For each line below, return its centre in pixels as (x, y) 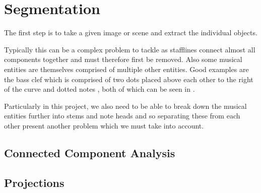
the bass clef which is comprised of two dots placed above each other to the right (129, 79)
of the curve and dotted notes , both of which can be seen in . (100, 89)
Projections (34, 182)
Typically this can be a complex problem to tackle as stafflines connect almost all (130, 49)
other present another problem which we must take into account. (104, 125)
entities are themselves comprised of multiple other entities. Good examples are (126, 69)
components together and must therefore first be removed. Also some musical (123, 59)
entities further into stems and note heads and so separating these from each (122, 116)
